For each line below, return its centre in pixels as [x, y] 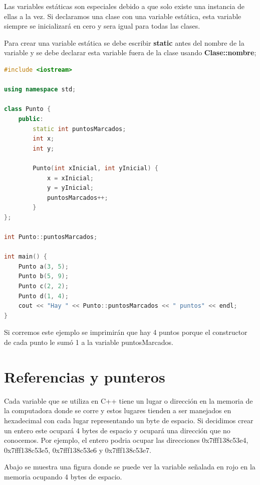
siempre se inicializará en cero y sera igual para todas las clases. [102, 26]
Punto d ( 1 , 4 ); [43, 296]
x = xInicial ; [70, 178]
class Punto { [28, 109]
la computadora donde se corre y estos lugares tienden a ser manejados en [118, 410]
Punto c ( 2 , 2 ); [43, 286]
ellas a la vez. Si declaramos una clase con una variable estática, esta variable [123, 16]
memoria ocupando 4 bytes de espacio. [63, 476]
